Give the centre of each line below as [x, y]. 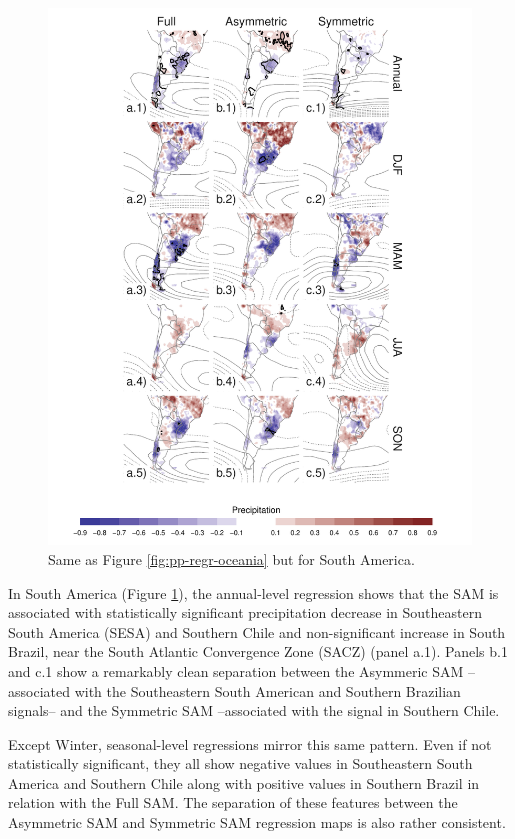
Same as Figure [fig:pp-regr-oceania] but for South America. [231, 558]
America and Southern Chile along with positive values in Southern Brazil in [244, 782]
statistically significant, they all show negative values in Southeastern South [240, 763]
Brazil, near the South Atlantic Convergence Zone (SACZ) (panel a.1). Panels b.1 [258, 651]
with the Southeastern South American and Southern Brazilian [267, 690]
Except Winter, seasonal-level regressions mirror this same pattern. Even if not [250, 743]
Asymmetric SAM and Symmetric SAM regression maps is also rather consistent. [257, 822]
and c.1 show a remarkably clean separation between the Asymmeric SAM [236, 670]
